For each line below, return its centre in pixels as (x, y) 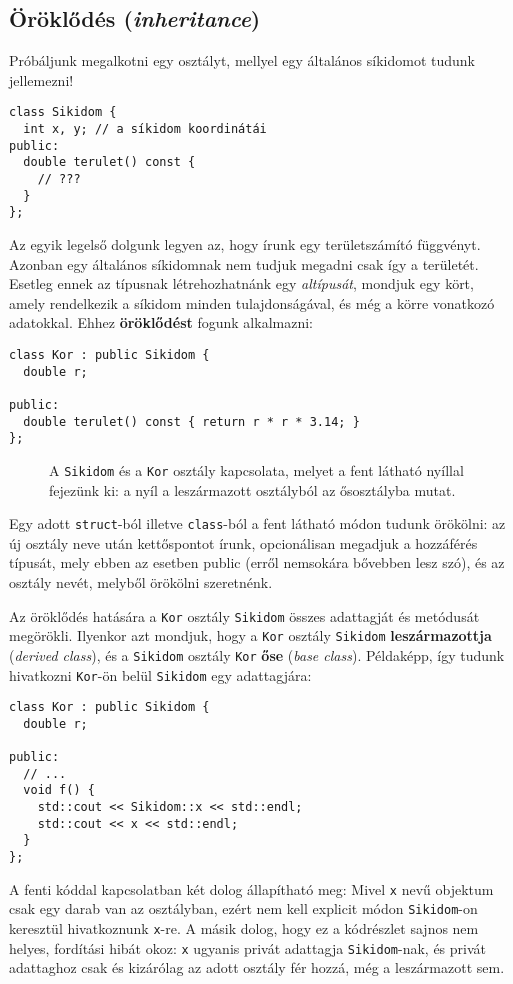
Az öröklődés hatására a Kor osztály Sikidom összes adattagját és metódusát (244, 615)
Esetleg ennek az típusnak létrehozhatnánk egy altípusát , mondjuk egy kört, (241, 283)
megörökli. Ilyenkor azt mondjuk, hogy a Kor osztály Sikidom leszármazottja (250, 635)
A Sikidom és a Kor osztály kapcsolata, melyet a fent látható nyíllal (256, 469)
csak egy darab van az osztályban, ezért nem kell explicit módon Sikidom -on (243, 908)
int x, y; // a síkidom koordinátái (145, 129)
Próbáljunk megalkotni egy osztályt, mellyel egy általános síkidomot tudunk (242, 60)
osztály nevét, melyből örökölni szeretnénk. (141, 581)
